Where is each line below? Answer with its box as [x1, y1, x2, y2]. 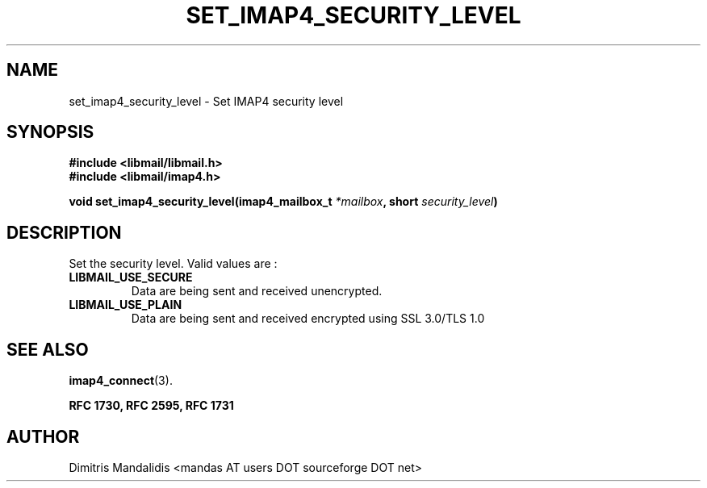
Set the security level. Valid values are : [69, 257, 278, 271]
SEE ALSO [6, 339, 89, 360]
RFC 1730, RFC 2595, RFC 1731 [69, 398, 234, 413]
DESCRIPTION [6, 222, 122, 243]
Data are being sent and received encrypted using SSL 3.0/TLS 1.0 [131, 311, 485, 326]
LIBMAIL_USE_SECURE [69, 270, 193, 285]
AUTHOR [6, 426, 80, 447]
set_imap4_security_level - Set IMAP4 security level [69, 94, 344, 108]
